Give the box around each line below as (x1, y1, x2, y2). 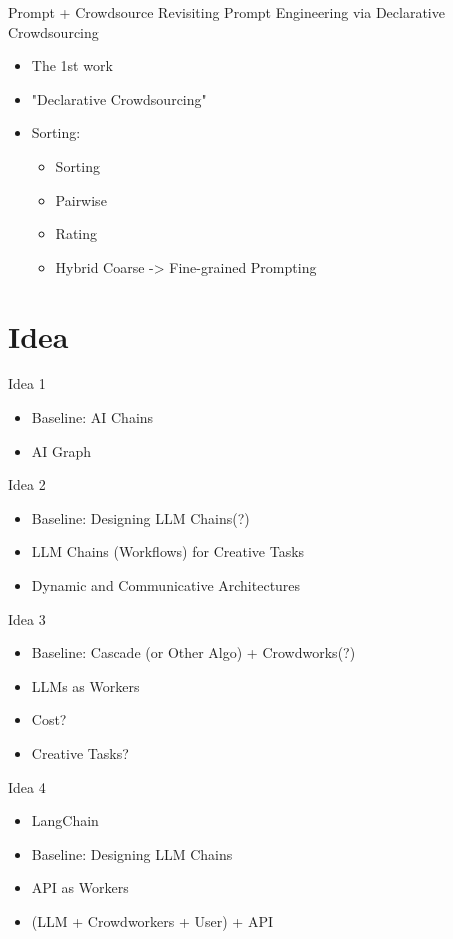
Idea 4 (8, 776, 46, 797)
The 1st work (31, 55, 113, 76)
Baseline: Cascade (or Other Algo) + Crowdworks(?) (31, 642, 356, 663)
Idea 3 (8, 608, 46, 629)
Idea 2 (8, 474, 46, 495)
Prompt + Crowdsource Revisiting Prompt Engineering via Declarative (8, 2, 445, 22)
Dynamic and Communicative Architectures (31, 575, 301, 596)
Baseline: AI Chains (31, 407, 154, 428)
